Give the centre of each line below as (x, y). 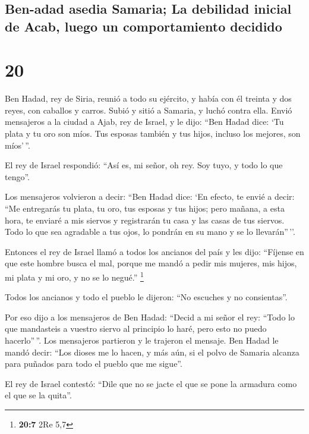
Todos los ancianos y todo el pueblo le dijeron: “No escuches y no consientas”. (146, 297)
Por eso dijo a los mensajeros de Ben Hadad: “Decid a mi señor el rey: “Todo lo (150, 317)
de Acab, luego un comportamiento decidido (144, 26)
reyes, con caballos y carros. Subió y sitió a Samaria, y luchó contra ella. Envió (149, 110)
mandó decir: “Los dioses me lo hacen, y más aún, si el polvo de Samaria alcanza (152, 352)
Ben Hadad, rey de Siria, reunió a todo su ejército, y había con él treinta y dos (148, 98)
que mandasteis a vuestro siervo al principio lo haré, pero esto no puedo (136, 328)
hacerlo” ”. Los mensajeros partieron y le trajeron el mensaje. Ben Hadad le (142, 340)
